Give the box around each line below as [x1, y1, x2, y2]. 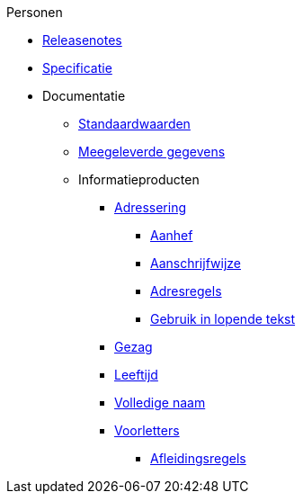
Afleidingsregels [150, 451, 246, 466]
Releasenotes [42, 32, 122, 48]
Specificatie [42, 60, 112, 76]
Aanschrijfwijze [150, 255, 241, 271]
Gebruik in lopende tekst [150, 311, 296, 327]
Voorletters [114, 423, 180, 438]
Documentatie [42, 88, 126, 103]
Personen [6, 4, 63, 20]
